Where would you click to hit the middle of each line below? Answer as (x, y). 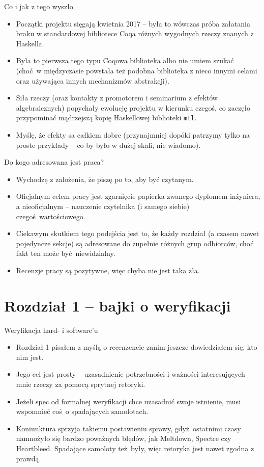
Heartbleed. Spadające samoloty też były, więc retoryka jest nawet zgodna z (135, 448)
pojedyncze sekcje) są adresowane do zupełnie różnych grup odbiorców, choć (135, 243)
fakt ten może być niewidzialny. (66, 253)
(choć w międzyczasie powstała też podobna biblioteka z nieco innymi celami (137, 70)
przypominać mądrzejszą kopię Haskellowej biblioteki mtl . (106, 118)
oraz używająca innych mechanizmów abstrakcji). (93, 80)
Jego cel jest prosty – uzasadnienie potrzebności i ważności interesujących (130, 374)
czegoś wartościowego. (51, 216)
